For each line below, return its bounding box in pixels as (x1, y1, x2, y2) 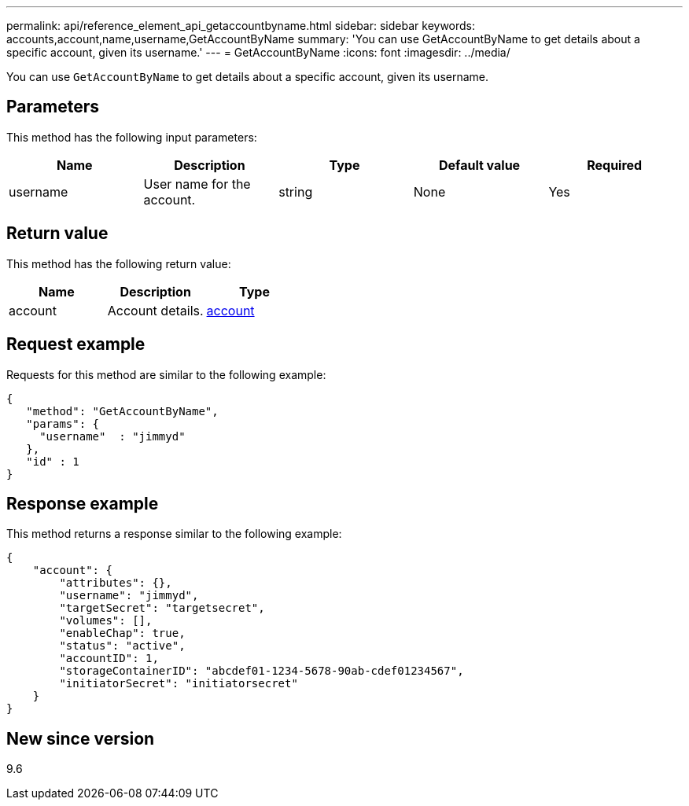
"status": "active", (59, 639, 186, 653)
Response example (6, 493, 159, 513)
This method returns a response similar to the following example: (6, 527, 342, 541)
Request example (6, 334, 146, 355)
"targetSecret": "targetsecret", (59, 602, 265, 615)
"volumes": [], (59, 614, 153, 628)
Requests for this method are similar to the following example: (6, 367, 326, 381)
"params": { (26, 417, 100, 430)
